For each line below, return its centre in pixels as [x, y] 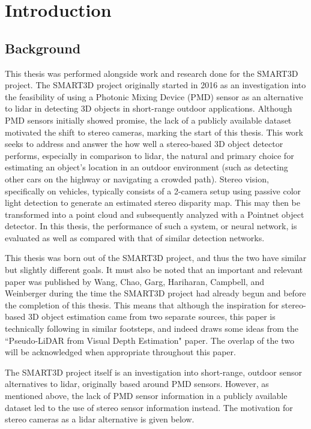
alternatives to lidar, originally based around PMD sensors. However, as [137, 384]
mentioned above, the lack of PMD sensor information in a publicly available [146, 396]
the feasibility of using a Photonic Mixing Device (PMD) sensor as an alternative [154, 96]
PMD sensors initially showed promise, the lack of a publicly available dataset [148, 120]
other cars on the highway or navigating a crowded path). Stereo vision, [137, 178]
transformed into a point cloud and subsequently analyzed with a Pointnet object [155, 214]
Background [43, 48]
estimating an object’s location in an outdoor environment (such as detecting [146, 167]
